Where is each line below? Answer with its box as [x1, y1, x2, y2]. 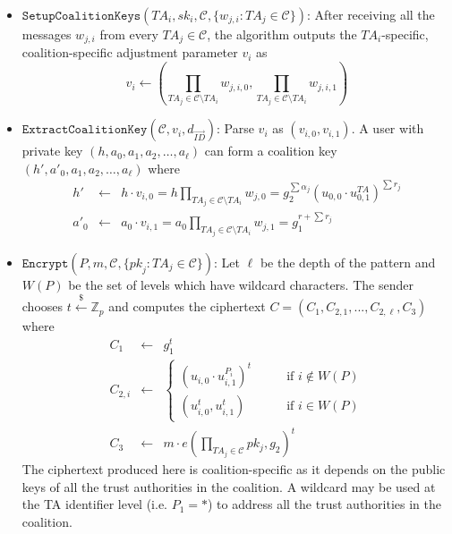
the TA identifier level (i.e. [21, 495, 168, 513]
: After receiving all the [306, 5, 435, 23]
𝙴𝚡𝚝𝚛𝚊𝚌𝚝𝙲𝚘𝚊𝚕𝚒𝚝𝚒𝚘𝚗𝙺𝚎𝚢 [21, 123, 148, 137]
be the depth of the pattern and [260, 252, 436, 271]
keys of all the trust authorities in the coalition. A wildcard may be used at [21, 477, 436, 496]
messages [21, 25, 72, 43]
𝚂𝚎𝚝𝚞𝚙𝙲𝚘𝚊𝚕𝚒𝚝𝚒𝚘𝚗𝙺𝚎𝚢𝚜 [21, 10, 141, 22]
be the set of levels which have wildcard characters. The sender [68, 275, 414, 293]
